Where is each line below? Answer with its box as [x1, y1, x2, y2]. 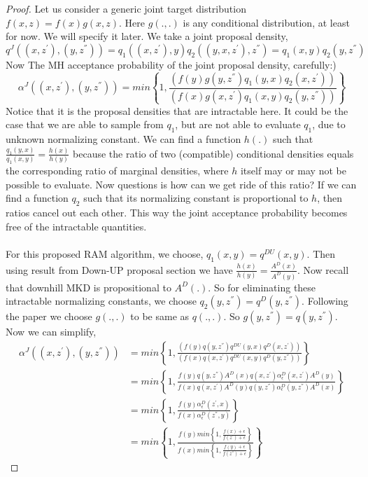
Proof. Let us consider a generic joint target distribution [6, 1, 246, 15]
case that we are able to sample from [6, 117, 164, 132]
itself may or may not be [240, 163, 346, 178]
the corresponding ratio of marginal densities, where [6, 163, 229, 178]
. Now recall [297, 262, 349, 277]
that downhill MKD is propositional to [6, 279, 171, 294]
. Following [302, 293, 348, 308]
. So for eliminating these [208, 279, 316, 294]
